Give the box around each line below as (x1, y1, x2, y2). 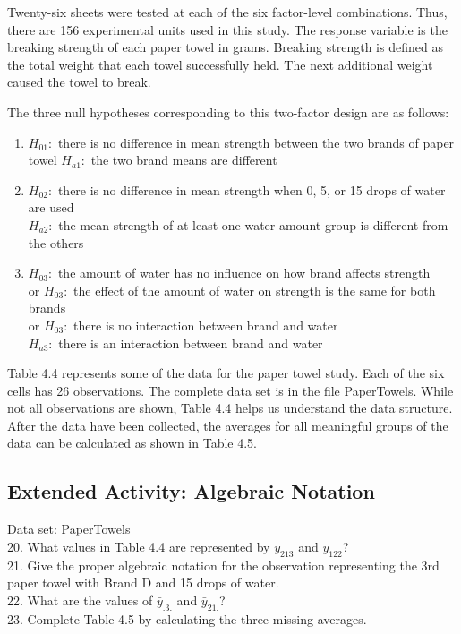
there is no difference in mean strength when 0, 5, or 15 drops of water (57, 180, 446, 199)
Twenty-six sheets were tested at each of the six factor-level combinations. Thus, (7, 3, 448, 21)
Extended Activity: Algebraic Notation (7, 477, 375, 505)
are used (28, 198, 74, 217)
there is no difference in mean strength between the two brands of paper (57, 133, 455, 151)
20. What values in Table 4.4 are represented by (7, 536, 270, 555)
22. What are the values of (7, 590, 153, 609)
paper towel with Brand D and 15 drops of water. (7, 573, 279, 592)
